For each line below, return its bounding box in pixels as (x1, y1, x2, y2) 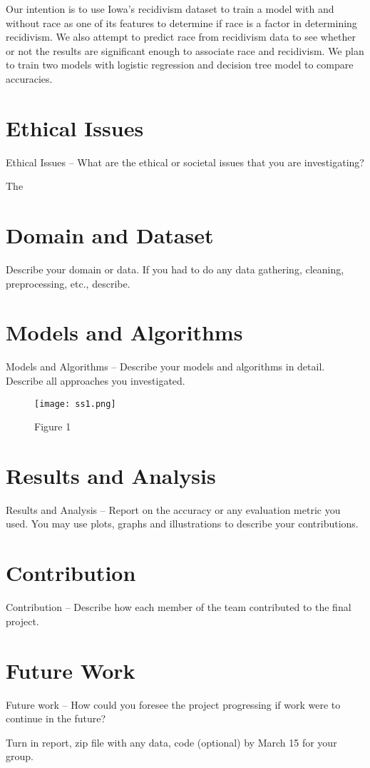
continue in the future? (6, 711, 106, 726)
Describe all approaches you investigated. (6, 373, 185, 388)
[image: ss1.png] (34, 398, 116, 409)
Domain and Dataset (6, 221, 214, 250)
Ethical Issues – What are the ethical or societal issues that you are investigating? (6, 154, 364, 169)
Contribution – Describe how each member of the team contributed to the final (6, 600, 351, 615)
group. (6, 749, 34, 764)
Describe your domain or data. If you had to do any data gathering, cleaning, (6, 262, 344, 276)
